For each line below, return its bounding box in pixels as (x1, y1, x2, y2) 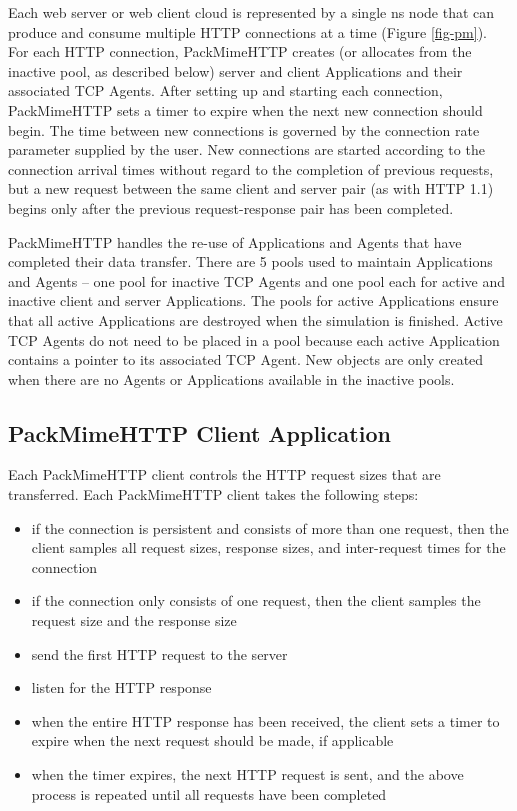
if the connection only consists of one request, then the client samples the (31, 590, 481, 611)
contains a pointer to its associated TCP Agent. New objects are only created (8, 349, 484, 370)
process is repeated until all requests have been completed (31, 783, 387, 804)
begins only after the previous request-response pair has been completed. (8, 197, 454, 218)
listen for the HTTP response (31, 677, 212, 698)
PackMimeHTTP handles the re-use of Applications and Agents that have (8, 231, 462, 252)
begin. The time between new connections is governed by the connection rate (8, 119, 480, 140)
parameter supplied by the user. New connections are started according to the (8, 139, 485, 160)
